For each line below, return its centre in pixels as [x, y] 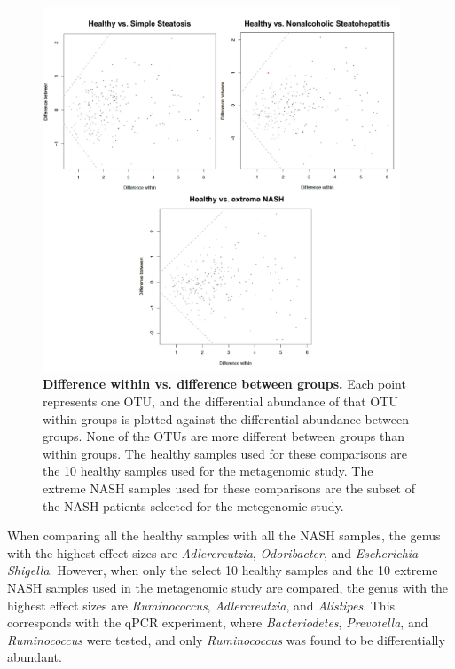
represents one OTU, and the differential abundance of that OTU [220, 401]
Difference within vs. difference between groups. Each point [224, 384]
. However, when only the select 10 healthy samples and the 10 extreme [243, 570]
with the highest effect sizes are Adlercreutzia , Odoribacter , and [180, 552]
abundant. [35, 657]
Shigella [28, 570]
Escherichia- [389, 552]
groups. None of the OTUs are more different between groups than [224, 436]
